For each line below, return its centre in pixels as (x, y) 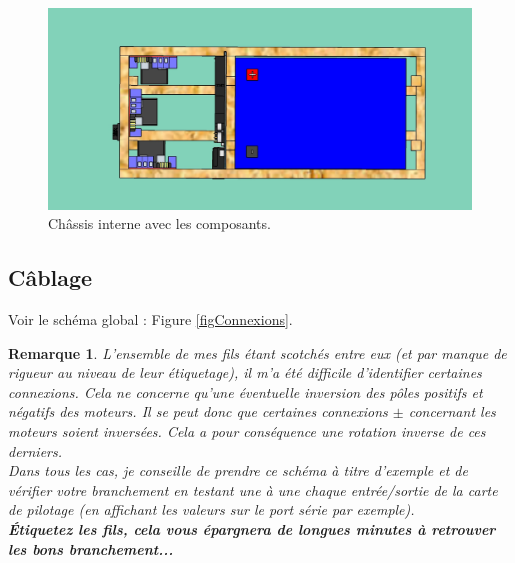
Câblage (50, 277)
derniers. (35, 450)
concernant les (452, 411)
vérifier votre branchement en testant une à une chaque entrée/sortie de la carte (253, 489)
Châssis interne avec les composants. (159, 223)
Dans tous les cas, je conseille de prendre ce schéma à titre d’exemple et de (238, 470)
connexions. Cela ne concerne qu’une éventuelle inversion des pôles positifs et (245, 391)
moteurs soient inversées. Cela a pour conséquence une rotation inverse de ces (247, 431)
